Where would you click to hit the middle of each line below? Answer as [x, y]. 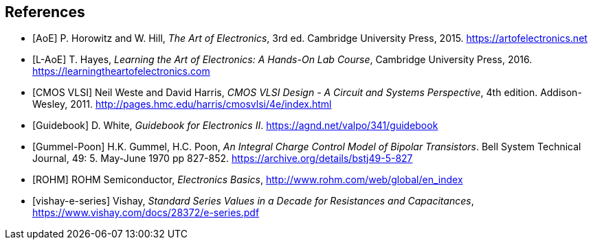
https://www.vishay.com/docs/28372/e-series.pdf [146, 213]
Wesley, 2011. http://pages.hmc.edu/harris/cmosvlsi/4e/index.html [182, 104]
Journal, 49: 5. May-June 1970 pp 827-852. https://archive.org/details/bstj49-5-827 [223, 159]
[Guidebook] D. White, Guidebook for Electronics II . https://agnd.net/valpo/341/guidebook [235, 126]
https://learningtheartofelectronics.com [121, 71]
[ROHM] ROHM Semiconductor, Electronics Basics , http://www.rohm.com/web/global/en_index [248, 180]
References [45, 12]
